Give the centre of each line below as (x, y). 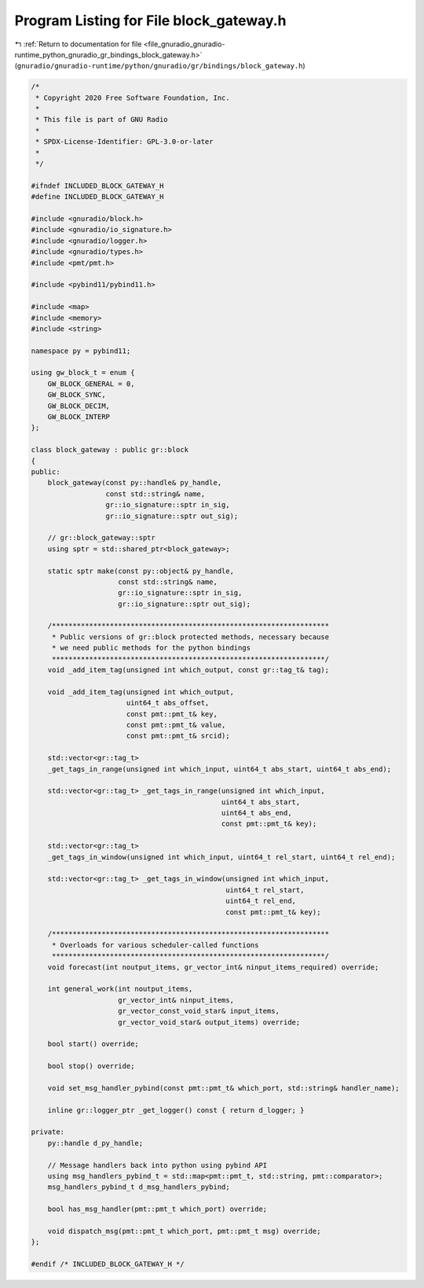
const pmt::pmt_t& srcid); (178, 736)
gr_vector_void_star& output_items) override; (209, 1022)
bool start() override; (93, 1044)
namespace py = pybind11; (81, 351)
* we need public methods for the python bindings (151, 648)
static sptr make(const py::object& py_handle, (141, 571)
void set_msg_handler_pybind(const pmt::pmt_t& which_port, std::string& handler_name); (223, 1088)
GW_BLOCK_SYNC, (77, 395)
